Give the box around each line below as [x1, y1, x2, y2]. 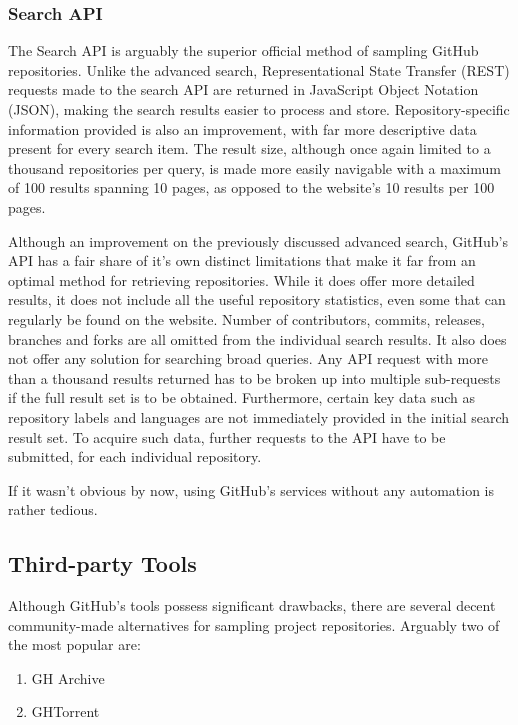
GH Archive [31, 667, 105, 688]
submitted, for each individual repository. [8, 446, 262, 467]
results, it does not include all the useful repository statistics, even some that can [8, 289, 506, 310]
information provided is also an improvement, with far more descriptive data [8, 118, 477, 139]
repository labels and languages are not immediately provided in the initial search [8, 406, 510, 427]
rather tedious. [8, 499, 98, 520]
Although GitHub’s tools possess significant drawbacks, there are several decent [8, 595, 496, 616]
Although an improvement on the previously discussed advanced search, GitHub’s [8, 230, 509, 251]
